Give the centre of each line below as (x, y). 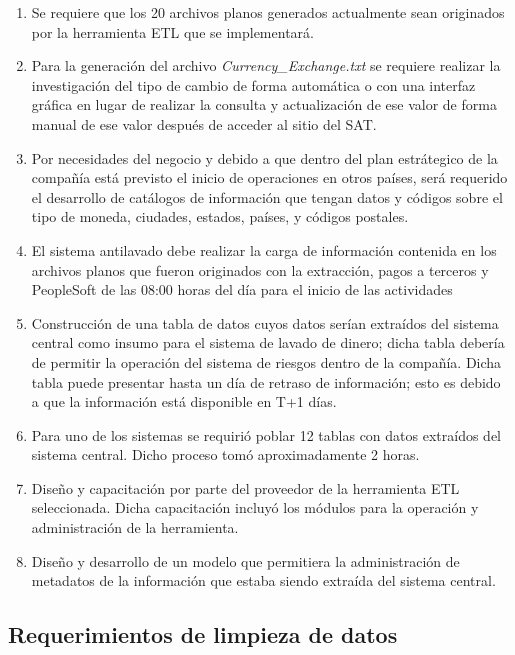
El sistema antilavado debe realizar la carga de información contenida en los (264, 249)
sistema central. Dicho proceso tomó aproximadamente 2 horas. (225, 454)
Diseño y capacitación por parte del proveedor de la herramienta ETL (245, 487)
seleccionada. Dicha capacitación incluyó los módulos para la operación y (255, 507)
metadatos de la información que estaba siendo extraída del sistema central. (263, 580)
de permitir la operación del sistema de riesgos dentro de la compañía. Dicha (266, 361)
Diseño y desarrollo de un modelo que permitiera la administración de (245, 560)
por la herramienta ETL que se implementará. (172, 31)
